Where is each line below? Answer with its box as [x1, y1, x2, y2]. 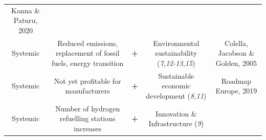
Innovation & [156, 108, 197, 119]
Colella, [224, 37, 248, 48]
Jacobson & [218, 48, 255, 58]
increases [74, 123, 102, 134]
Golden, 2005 [215, 57, 257, 68]
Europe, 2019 [215, 85, 257, 96]
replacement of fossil [56, 48, 120, 58]
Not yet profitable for [54, 75, 121, 86]
